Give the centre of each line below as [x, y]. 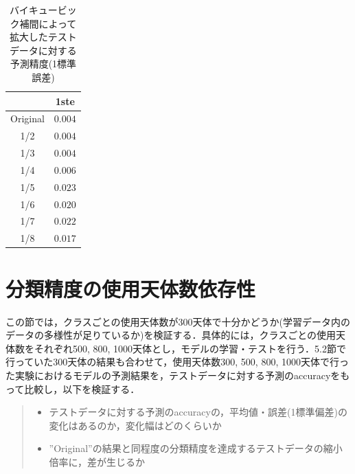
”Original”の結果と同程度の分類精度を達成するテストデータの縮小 [196, 448]
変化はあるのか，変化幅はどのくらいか [135, 425]
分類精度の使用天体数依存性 [131, 288]
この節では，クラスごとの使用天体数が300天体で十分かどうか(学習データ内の [178, 321]
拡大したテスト [43, 37]
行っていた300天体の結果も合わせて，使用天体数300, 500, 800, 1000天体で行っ [177, 362]
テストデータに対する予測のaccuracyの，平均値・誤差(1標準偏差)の [198, 412]
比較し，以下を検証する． [82, 388]
